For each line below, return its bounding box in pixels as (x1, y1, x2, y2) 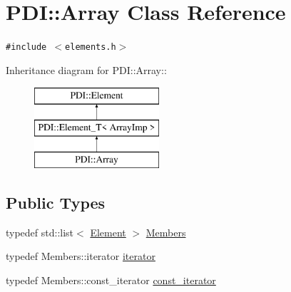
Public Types (6, 191, 106, 213)
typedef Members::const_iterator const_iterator (6, 272, 216, 287)
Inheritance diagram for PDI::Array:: (6, 62, 167, 77)
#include (6, 42, 47, 53)
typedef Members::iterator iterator (6, 249, 155, 264)
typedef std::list (6, 224, 74, 239)
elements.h (65, 42, 116, 53)
